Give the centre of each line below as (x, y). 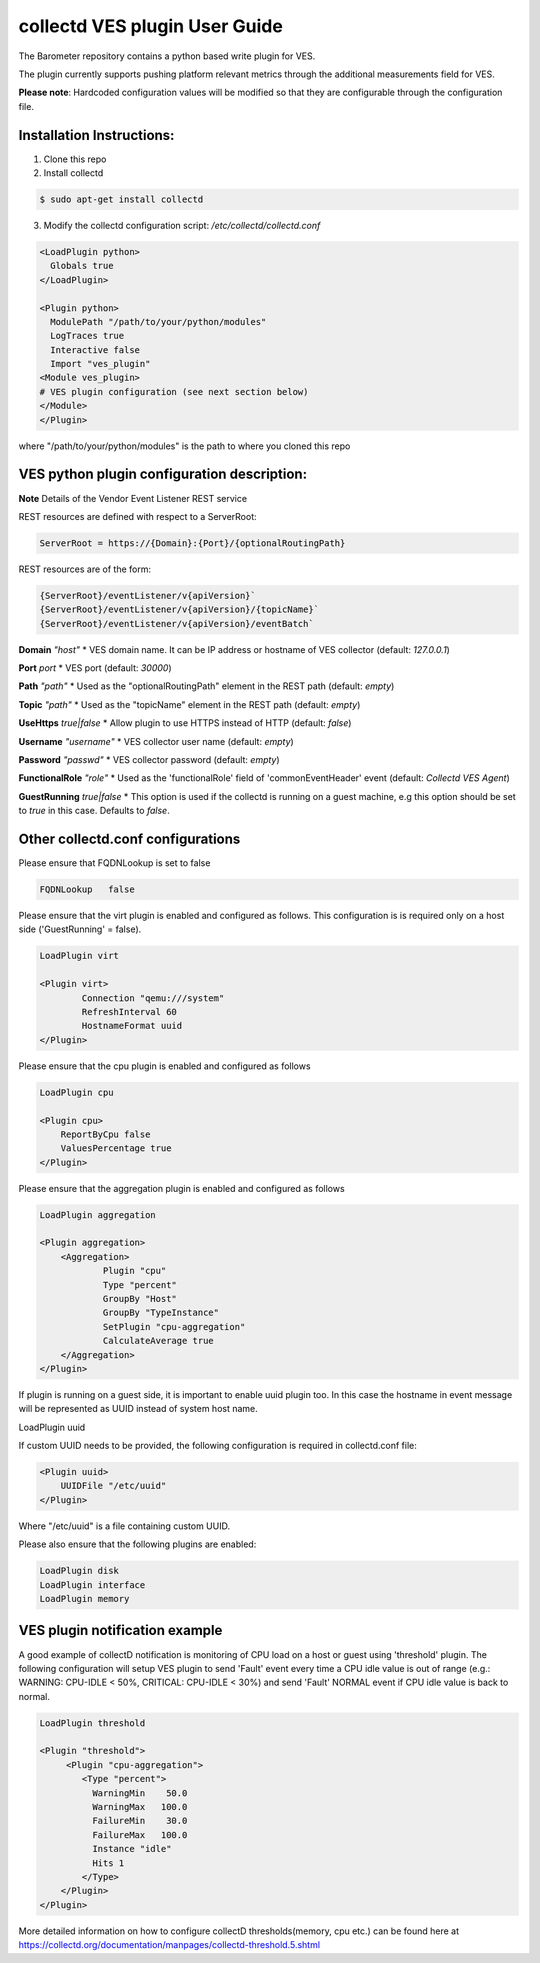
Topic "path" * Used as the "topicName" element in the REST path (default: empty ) (189, 704)
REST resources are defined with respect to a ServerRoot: (137, 516)
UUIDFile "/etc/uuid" (113, 1486)
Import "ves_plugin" (100, 364)
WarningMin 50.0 (139, 1793)
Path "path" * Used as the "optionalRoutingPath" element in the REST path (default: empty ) (206, 686)
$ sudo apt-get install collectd (121, 199)
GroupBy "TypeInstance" (161, 1313)
